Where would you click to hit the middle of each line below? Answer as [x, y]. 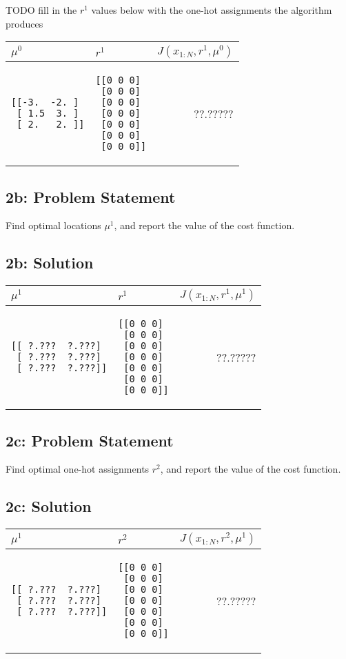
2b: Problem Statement [91, 196]
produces [24, 23]
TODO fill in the [41, 10]
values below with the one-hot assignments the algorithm [212, 10]
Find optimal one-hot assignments [78, 469]
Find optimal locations [53, 225]
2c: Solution [49, 506]
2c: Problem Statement [90, 440]
